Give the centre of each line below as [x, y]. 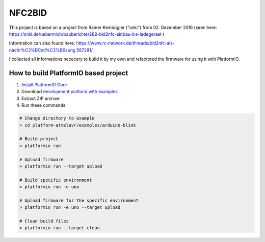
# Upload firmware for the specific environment [79, 200]
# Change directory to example [57, 118]
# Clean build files [44, 221]
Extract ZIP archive [40, 98]
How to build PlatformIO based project [69, 73]
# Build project [39, 139]
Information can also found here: [42, 43]
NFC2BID [28, 13]
